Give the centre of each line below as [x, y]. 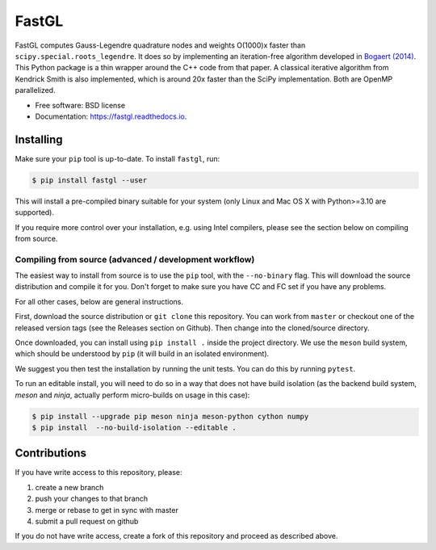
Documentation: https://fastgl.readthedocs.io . [111, 116]
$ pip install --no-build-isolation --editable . [134, 427]
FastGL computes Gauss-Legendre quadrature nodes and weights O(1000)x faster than [160, 45]
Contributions [50, 453]
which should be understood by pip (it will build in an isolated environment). [142, 354]
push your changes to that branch [92, 499]
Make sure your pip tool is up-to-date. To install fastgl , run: [117, 158]
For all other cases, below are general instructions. [99, 301]
